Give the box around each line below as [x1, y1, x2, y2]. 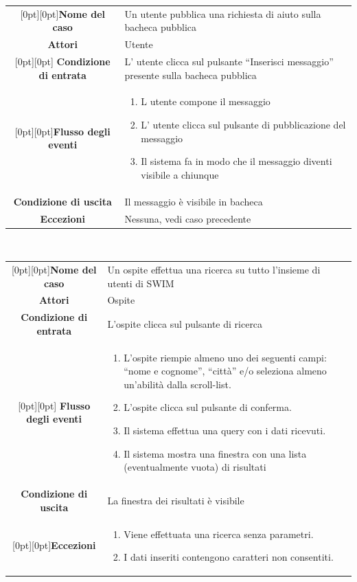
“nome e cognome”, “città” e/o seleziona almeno [124, 363, 327, 378]
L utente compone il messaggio [141, 94, 270, 109]
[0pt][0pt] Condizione [14, 54, 111, 69]
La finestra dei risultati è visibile [107, 493, 244, 507]
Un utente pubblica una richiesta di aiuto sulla [124, 6, 321, 21]
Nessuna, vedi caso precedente [124, 211, 251, 225]
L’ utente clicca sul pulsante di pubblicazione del [141, 117, 346, 132]
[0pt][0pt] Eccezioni [12, 538, 96, 552]
